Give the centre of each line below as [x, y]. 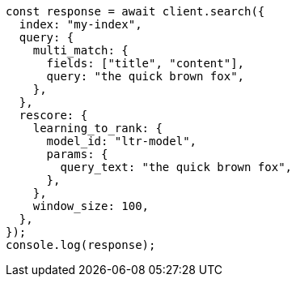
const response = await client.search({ [135, 11]
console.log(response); [81, 245]
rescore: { [53, 115]
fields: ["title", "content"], [146, 63]
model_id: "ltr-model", [122, 141]
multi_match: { [80, 50]
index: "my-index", [80, 24]
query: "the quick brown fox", [146, 76]
